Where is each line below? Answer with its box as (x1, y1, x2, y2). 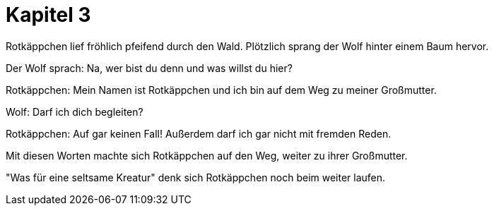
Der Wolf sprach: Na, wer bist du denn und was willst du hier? (6, 61, 293, 74)
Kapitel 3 (6, 3, 91, 27)
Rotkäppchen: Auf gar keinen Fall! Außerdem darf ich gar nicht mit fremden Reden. (6, 127, 392, 140)
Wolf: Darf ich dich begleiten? (6, 105, 143, 118)
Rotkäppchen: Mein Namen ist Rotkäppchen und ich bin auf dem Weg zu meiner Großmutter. (6, 83, 437, 96)
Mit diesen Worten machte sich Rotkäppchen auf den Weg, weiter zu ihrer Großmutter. (6, 149, 408, 162)
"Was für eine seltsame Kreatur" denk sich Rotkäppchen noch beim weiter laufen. (6, 171, 386, 183)
